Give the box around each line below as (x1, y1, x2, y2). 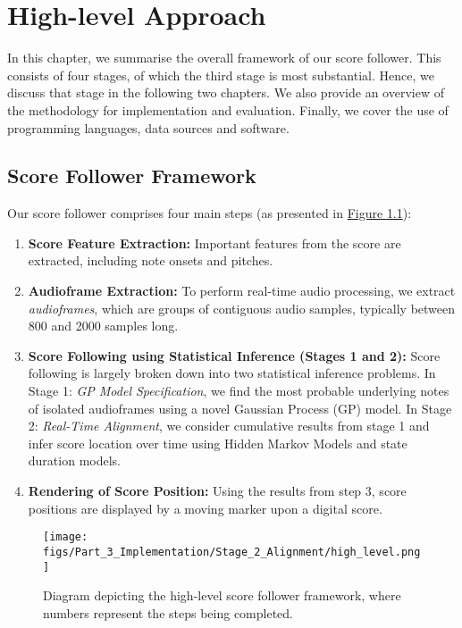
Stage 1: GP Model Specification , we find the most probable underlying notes (28, 381, 449, 400)
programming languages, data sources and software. (7, 118, 290, 137)
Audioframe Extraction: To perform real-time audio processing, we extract (28, 281, 456, 300)
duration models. (28, 451, 121, 470)
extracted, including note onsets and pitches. (28, 251, 273, 270)
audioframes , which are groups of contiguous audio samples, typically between (28, 298, 456, 317)
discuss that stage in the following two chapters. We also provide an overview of (7, 83, 444, 102)
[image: (43, 531, 88, 544)
